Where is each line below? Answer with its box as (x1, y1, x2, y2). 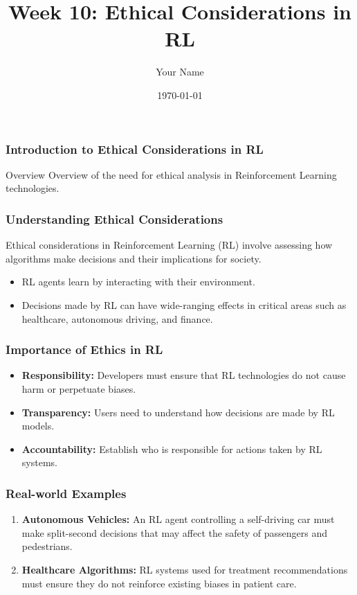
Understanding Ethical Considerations (6, 210, 223, 227)
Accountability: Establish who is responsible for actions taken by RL (21, 441, 322, 456)
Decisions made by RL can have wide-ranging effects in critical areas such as (21, 297, 347, 312)
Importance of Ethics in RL (6, 341, 163, 358)
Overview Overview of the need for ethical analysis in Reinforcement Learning (6, 167, 337, 181)
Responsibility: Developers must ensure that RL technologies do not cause (21, 368, 346, 382)
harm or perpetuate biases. (21, 381, 136, 396)
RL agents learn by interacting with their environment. (21, 274, 255, 289)
